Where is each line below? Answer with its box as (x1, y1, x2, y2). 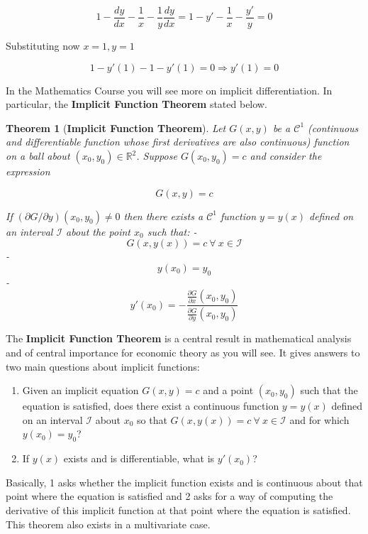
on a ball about (6, 148, 70, 163)
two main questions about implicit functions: (6, 359, 200, 374)
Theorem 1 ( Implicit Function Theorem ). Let (6, 120, 226, 135)
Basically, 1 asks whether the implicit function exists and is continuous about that (6, 474, 363, 489)
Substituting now (6, 38, 80, 53)
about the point (66, 224, 130, 239)
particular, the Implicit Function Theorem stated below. (6, 97, 267, 111)
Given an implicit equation (22, 383, 139, 398)
